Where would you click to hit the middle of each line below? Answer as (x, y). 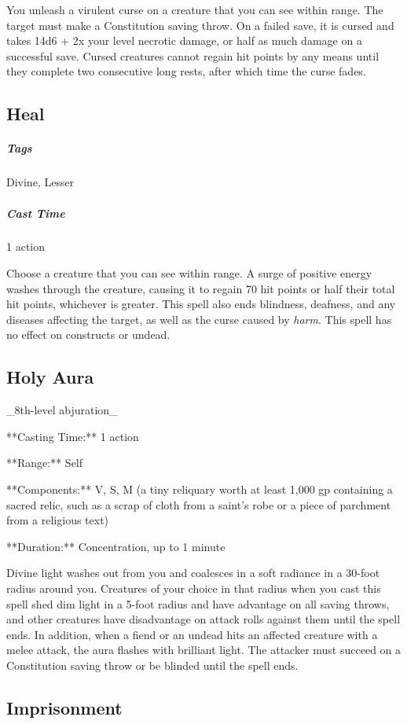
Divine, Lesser (40, 182)
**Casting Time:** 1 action (73, 436)
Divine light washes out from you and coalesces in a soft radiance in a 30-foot (193, 573)
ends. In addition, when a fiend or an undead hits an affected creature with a (192, 634)
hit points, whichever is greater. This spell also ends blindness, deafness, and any (201, 304)
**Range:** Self (45, 463)
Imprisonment (64, 707)
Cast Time (36, 213)
